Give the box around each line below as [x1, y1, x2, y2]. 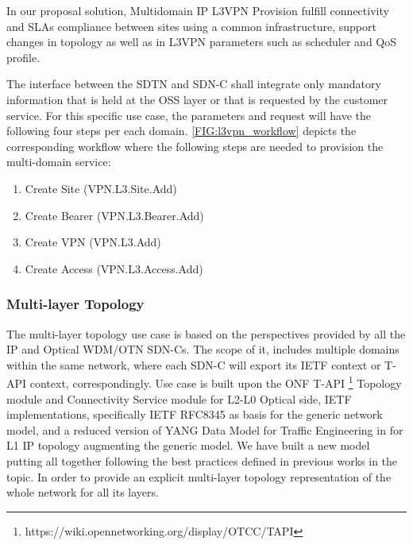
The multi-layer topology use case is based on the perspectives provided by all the [6, 325, 406, 342]
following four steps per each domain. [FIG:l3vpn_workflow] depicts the [6, 122, 357, 139]
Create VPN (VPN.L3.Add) [25, 234, 161, 250]
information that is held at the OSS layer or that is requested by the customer [6, 91, 388, 107]
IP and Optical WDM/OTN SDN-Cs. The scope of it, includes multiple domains [6, 341, 399, 358]
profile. [6, 48, 41, 65]
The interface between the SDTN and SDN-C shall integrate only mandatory [6, 75, 381, 92]
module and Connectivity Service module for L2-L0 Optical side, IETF [6, 390, 352, 407]
